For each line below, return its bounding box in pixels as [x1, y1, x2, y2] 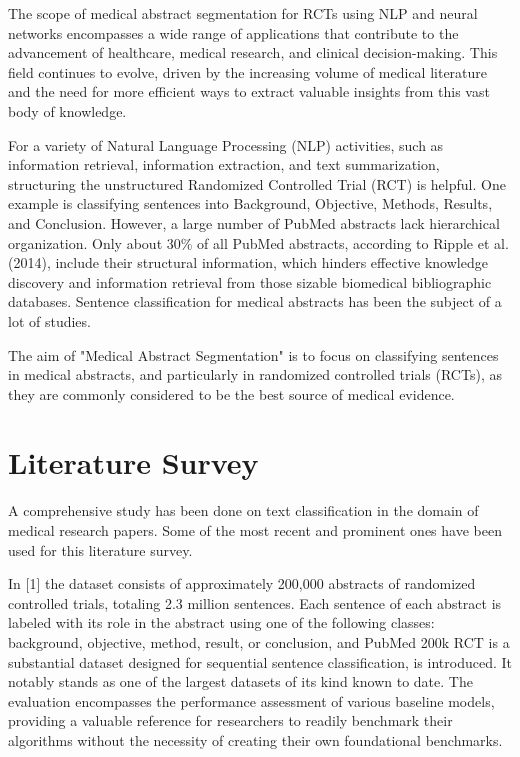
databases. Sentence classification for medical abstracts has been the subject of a [8, 291, 502, 312]
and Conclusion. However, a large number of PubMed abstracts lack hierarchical [8, 212, 500, 233]
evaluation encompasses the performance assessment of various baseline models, [8, 690, 495, 711]
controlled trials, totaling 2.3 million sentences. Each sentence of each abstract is [8, 592, 502, 613]
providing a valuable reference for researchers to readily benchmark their [8, 710, 453, 731]
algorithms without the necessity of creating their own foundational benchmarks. [8, 729, 503, 750]
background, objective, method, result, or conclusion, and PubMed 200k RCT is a [8, 631, 510, 652]
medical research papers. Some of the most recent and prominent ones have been [8, 520, 502, 540]
